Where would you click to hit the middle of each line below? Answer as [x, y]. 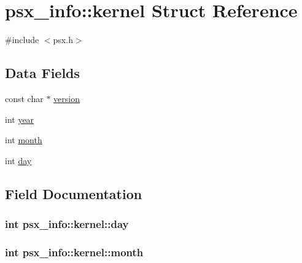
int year [20, 119]
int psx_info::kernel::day [67, 224]
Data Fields [43, 73]
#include [22, 40]
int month [24, 140]
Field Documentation [74, 193]
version [67, 98]
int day [18, 160]
